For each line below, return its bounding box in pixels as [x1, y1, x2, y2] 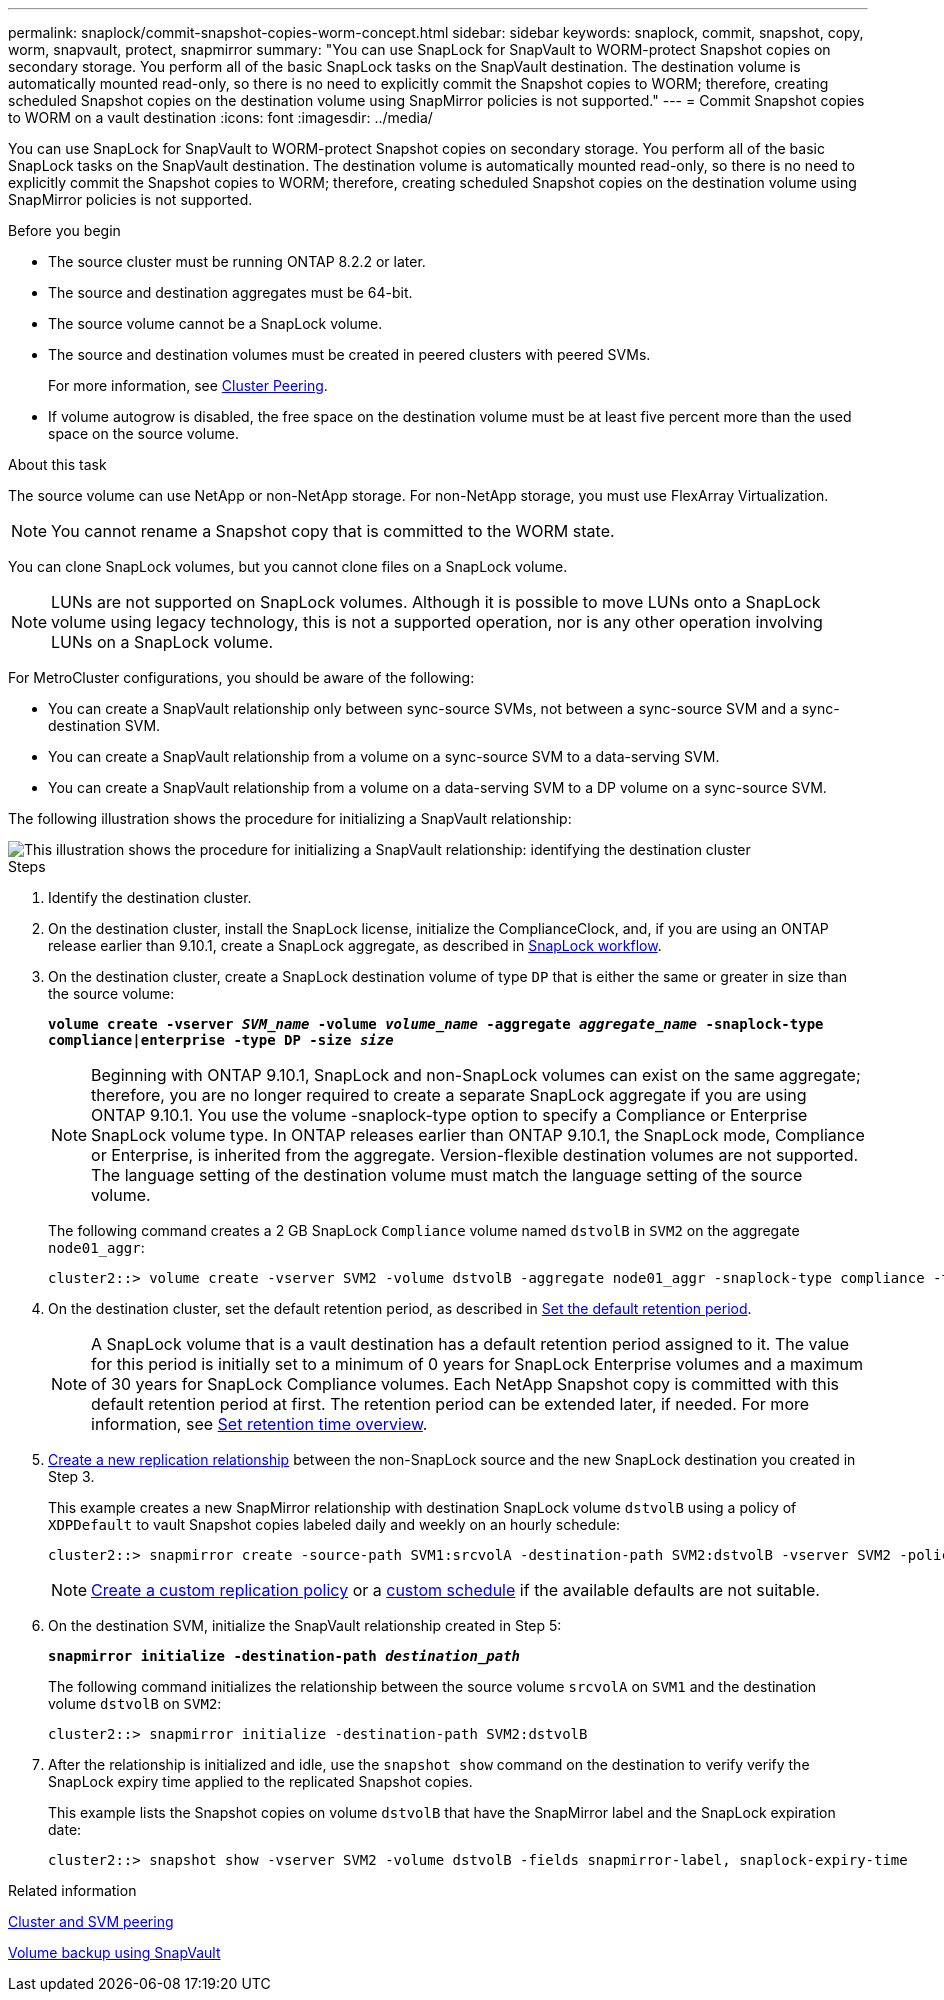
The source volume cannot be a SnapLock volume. [48, 315, 383, 332]
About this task [8, 456, 107, 473]
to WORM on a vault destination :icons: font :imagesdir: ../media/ [8, 109, 433, 126]
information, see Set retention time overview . [91, 1414, 428, 1434]
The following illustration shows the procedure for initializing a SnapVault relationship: [8, 810, 572, 827]
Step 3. [48, 1468, 95, 1485]
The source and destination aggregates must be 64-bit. [48, 284, 413, 301]
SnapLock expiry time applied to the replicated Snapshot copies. [48, 1773, 473, 1790]
